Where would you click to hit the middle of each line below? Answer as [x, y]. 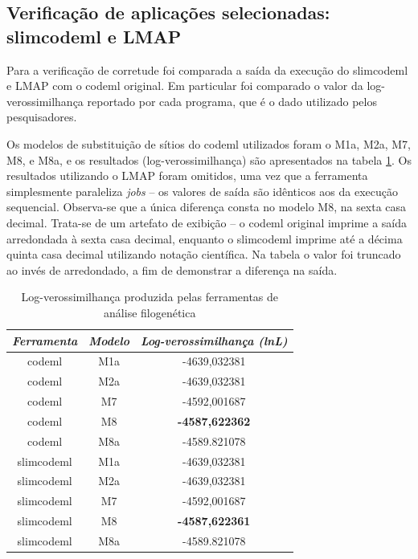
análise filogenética [150, 312]
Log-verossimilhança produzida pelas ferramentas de [150, 297]
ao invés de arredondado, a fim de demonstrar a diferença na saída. [172, 269]
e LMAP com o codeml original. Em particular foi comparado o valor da [185, 86]
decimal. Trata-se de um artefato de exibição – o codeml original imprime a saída [207, 222]
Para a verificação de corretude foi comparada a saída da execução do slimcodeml [207, 69]
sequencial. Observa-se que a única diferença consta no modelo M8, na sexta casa [207, 207]
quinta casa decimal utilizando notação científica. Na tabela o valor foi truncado [204, 254]
